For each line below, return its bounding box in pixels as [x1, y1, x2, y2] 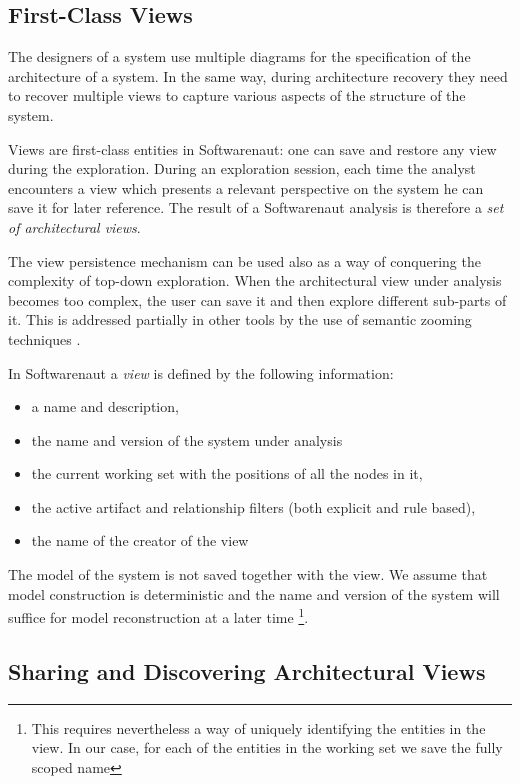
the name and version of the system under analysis [31, 429, 343, 450]
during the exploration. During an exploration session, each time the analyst [8, 158, 476, 179]
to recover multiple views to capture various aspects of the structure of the [8, 85, 466, 106]
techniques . [8, 328, 81, 349]
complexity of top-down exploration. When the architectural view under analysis [8, 270, 502, 291]
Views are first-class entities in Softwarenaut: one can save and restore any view [8, 138, 497, 159]
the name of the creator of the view [31, 530, 249, 551]
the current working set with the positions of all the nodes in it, [31, 463, 423, 484]
